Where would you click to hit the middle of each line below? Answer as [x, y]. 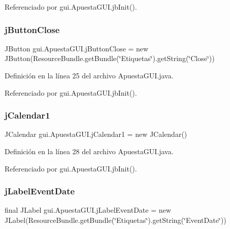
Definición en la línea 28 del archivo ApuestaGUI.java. [89, 151]
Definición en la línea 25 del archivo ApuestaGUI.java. [89, 75]
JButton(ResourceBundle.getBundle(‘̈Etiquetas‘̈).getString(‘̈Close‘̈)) [110, 58]
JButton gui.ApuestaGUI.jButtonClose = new [77, 48]
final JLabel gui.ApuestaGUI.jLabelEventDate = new [88, 210]
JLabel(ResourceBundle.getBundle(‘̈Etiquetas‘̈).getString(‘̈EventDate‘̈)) [116, 220]
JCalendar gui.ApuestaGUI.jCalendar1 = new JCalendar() [96, 134]
